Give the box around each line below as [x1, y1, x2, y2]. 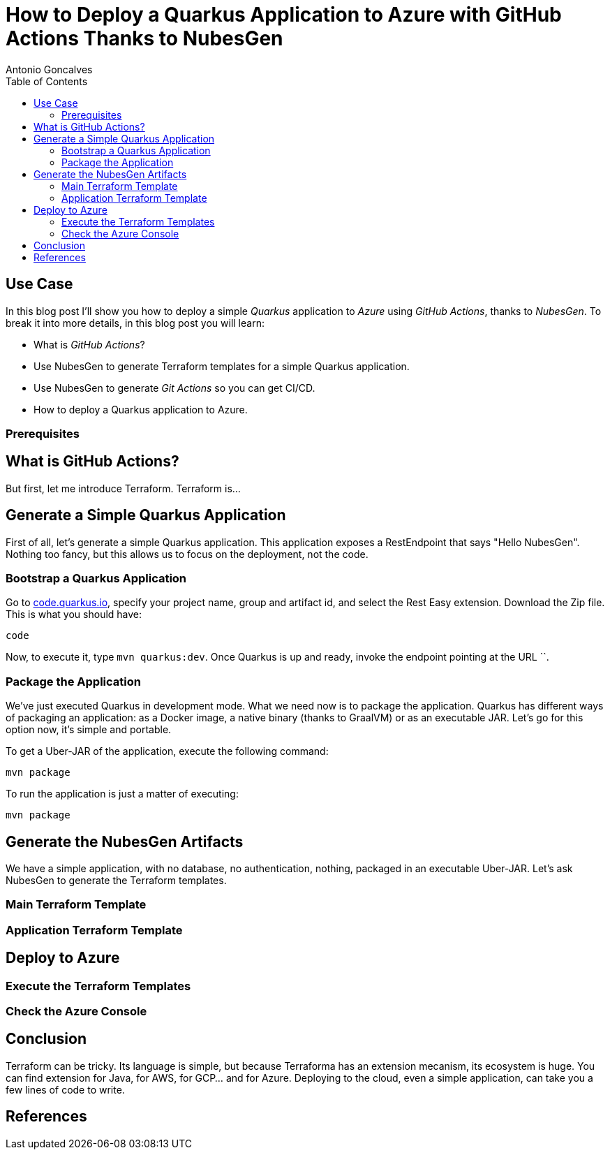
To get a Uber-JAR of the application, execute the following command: [6, 745, 329, 758]
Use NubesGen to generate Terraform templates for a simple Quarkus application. [34, 360, 410, 372]
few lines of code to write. [6, 1083, 125, 1096]
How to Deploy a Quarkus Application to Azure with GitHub [6, 3, 562, 27]
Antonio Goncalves [6, 63, 93, 75]
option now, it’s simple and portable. [6, 723, 172, 736]
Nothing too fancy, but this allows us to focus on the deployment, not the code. [6, 547, 369, 560]
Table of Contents [6, 75, 88, 87]
